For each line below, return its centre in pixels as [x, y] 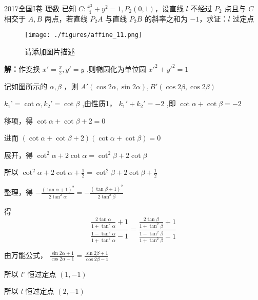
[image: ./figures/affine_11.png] [84, 35]
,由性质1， [100, 103]
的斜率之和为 [166, 18]
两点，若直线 [66, 18]
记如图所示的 [26, 86]
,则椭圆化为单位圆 [116, 68]
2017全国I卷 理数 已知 [40, 8]
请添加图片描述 [50, 52]
